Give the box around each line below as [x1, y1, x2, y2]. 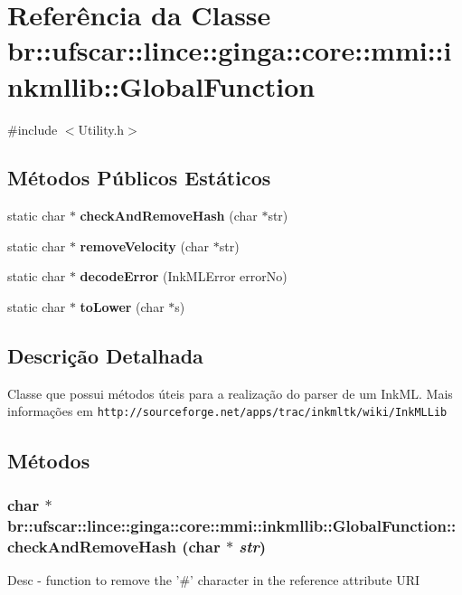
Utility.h [78, 119, 125, 138]
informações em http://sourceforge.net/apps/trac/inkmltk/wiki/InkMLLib [7, 401, 448, 420]
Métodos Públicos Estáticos [7, 164, 271, 192]
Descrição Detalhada [7, 342, 203, 370]
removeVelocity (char [80, 236, 210, 255]
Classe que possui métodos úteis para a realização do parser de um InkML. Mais [7, 383, 453, 402]
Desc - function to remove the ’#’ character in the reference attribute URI [7, 570, 420, 589]
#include [7, 119, 58, 138]
